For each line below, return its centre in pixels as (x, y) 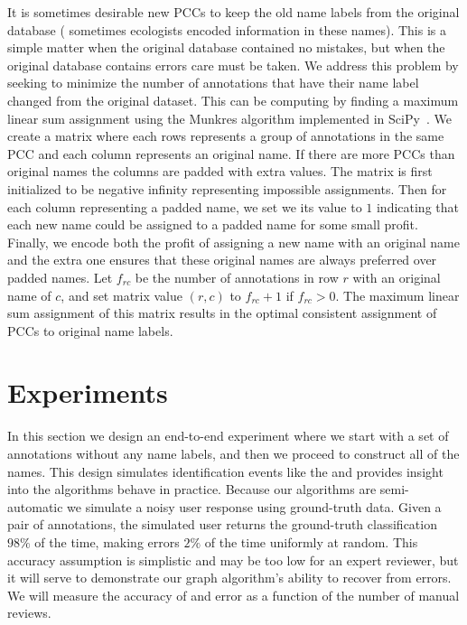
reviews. (29, 613)
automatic (35, 506)
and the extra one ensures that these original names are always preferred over (222, 260)
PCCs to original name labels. (90, 330)
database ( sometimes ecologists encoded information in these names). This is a (227, 29)
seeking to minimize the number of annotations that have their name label (213, 83)
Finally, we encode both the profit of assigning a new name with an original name (233, 242)
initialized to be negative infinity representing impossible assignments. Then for (227, 188)
